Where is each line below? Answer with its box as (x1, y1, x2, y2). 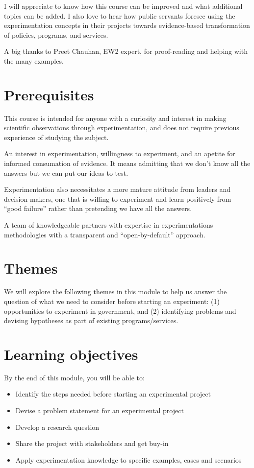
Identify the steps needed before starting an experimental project (15, 389, 211, 399)
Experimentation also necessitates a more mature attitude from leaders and (4, 184, 230, 194)
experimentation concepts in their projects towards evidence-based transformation (4, 20, 250, 30)
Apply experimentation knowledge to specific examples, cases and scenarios (15, 454, 242, 465)
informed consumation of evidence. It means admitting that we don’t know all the (4, 158, 251, 168)
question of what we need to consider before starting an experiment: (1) (4, 296, 220, 306)
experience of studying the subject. (4, 132, 109, 142)
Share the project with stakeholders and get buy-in (15, 438, 169, 448)
